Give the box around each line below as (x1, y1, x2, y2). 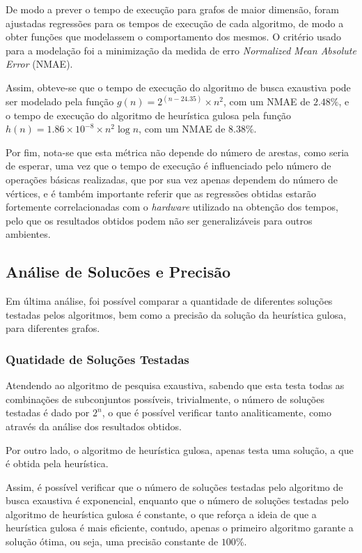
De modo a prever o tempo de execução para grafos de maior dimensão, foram (6, 2, 339, 16)
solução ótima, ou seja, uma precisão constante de (6, 534, 219, 549)
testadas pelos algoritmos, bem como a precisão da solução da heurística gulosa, (6, 307, 347, 321)
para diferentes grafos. (6, 321, 100, 335)
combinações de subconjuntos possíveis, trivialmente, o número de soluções (6, 391, 324, 406)
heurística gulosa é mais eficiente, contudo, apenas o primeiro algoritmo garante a (6, 520, 354, 535)
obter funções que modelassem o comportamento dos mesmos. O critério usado (6, 29, 342, 44)
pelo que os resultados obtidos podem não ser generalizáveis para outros (6, 213, 313, 227)
